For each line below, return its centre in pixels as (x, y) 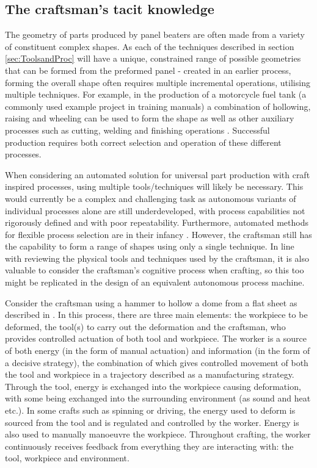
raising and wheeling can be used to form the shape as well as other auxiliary (150, 118)
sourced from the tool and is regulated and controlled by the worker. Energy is (152, 422)
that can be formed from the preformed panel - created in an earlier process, (148, 70)
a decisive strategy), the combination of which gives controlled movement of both (157, 362)
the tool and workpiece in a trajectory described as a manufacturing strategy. (150, 374)
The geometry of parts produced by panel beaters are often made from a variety (155, 34)
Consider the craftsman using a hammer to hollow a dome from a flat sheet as (151, 302)
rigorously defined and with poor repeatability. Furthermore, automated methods (157, 222)
